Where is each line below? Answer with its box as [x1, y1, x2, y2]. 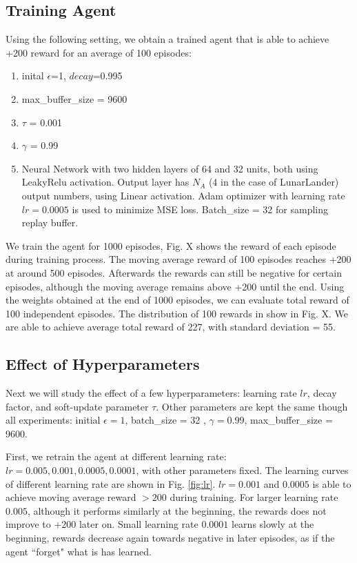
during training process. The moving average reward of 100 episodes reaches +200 [6, 252, 351, 266]
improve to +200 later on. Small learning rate [6, 517, 198, 531]
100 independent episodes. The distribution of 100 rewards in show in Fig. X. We [6, 306, 348, 320]
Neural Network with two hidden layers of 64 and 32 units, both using [21, 161, 318, 175]
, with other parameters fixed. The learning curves [136, 463, 349, 477]
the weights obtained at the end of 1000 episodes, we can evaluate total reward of [6, 293, 349, 307]
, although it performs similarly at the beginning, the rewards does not [27, 503, 327, 517]
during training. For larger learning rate [170, 490, 338, 504]
